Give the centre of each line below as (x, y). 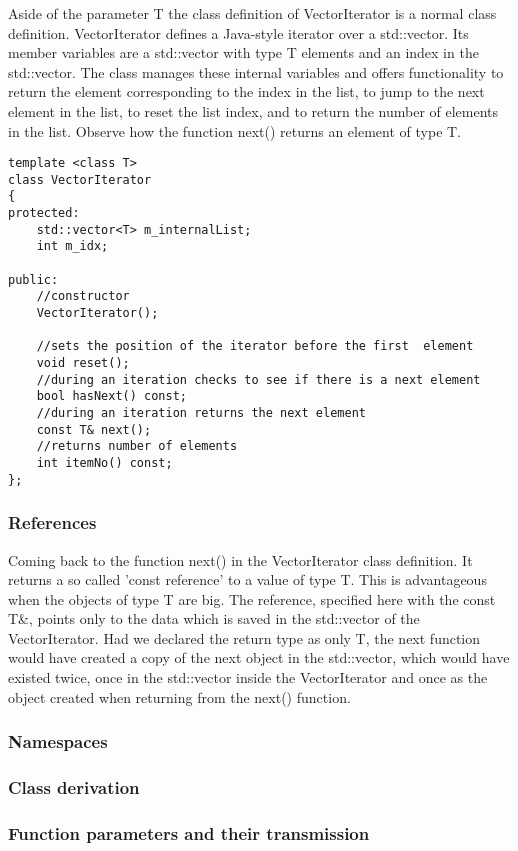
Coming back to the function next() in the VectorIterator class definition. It (240, 559)
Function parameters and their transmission (189, 832)
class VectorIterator (80, 179)
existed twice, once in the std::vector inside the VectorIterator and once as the (248, 677)
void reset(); (83, 363)
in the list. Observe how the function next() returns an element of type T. (235, 130)
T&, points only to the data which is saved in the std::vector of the (214, 618)
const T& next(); (94, 429)
